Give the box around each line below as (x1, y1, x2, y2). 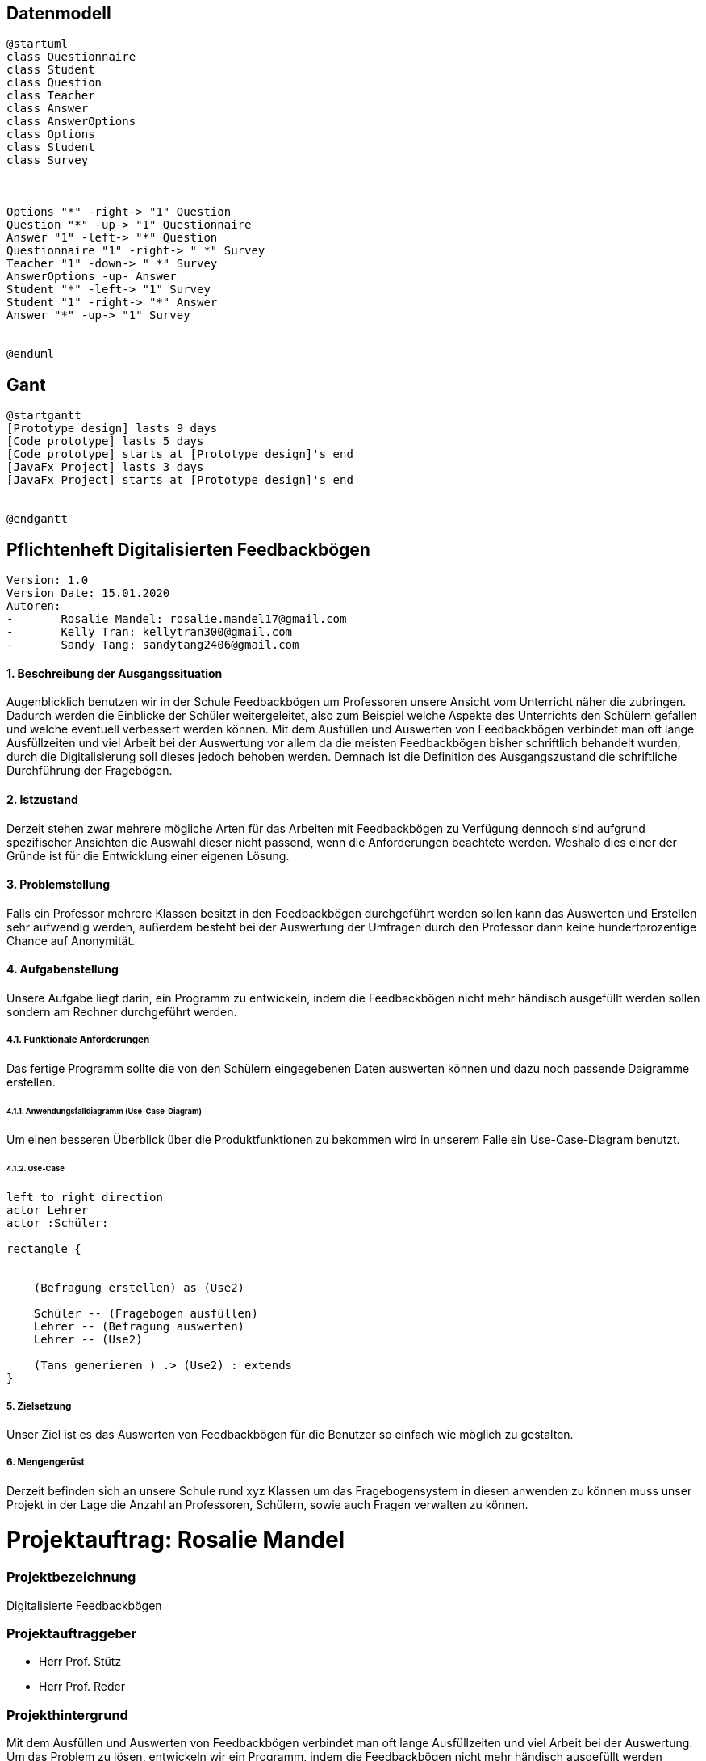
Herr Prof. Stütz (39, 1654, 122, 1669)
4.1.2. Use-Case (6, 1164, 65, 1174)
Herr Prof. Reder (39, 1679, 125, 1694)
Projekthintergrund (6, 1706, 128, 1723)
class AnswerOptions (6, 115, 136, 128)
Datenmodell (6, 3, 111, 23)
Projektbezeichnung (6, 1569, 136, 1586)
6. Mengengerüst (6, 1456, 85, 1469)
